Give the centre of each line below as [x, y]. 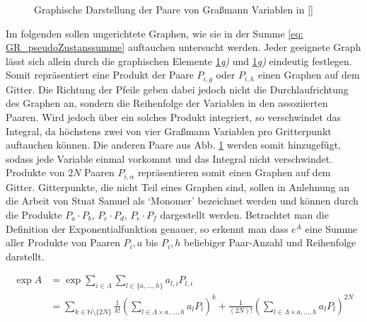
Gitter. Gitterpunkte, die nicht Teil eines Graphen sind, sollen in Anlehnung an [178, 186]
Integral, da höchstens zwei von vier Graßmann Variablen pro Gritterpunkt [169, 131]
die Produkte [34, 215]
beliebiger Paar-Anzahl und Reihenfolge [270, 242]
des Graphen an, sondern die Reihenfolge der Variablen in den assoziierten [167, 103]
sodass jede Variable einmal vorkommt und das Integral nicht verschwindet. [169, 158]
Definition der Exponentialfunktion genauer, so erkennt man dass [147, 228]
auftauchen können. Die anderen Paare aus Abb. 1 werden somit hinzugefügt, [173, 145]
